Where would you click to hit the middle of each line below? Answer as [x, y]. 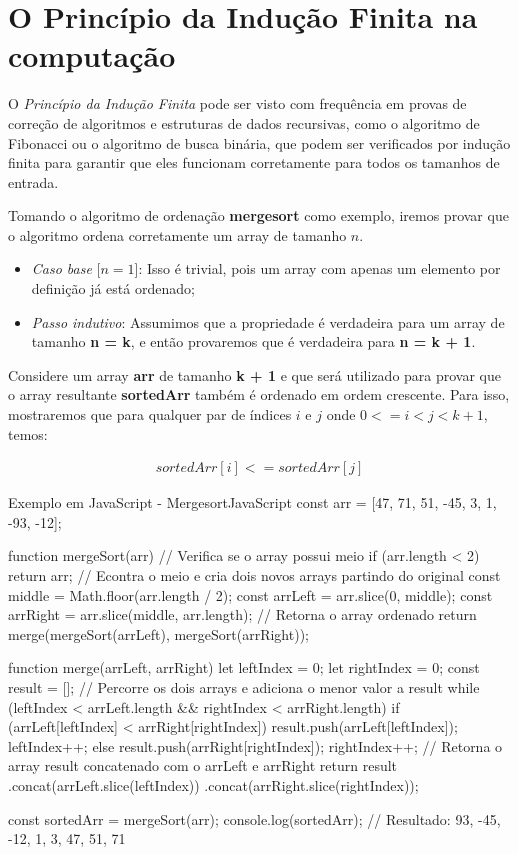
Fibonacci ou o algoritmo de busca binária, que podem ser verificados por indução [259, 142]
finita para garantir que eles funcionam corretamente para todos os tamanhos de [254, 162]
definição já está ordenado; [113, 288]
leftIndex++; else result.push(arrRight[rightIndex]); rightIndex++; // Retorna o [255, 745]
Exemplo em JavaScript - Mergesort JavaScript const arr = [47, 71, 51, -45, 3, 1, [252, 502]
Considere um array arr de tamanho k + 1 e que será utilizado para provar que [255, 374]
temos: [28, 433]
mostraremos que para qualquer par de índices [150, 414]
